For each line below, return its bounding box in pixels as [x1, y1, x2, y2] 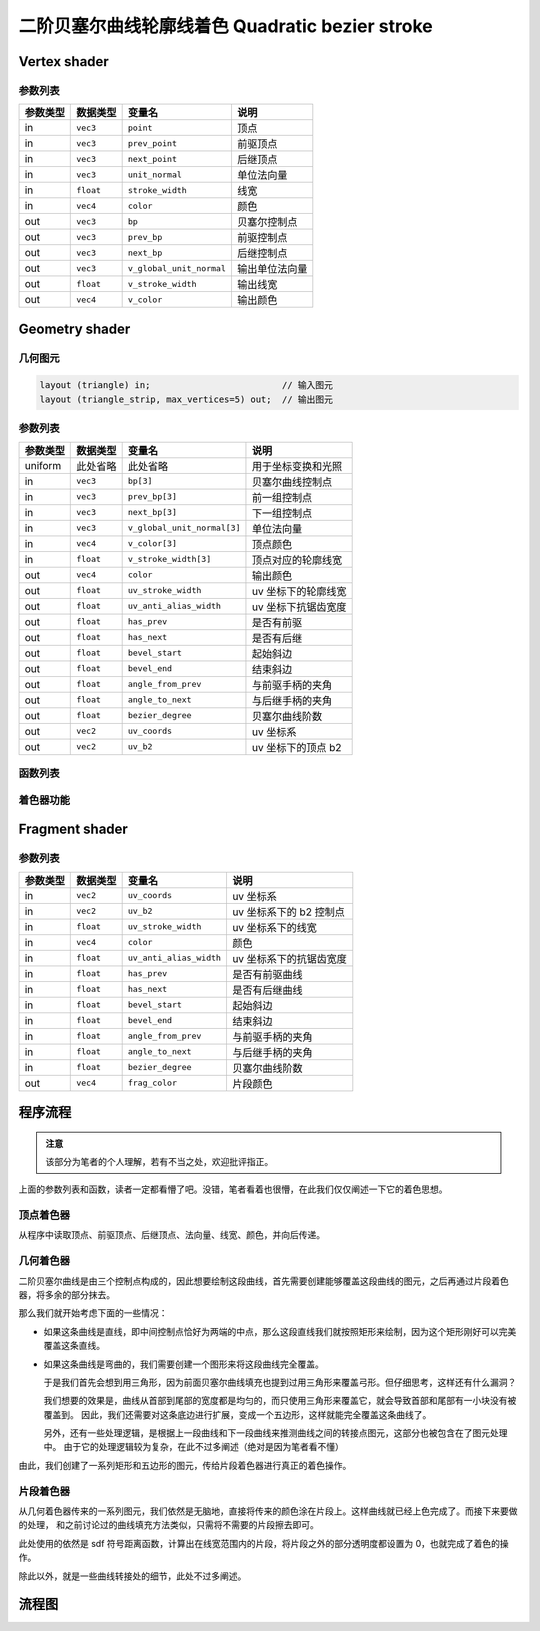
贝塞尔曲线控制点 [251, 475, 333, 489]
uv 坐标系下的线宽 [231, 920, 317, 934]
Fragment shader [18, 821, 129, 838]
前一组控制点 [251, 490, 313, 504]
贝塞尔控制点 [236, 215, 298, 229]
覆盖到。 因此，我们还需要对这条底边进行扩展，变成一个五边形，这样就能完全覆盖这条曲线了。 [43, 1408, 432, 1420]
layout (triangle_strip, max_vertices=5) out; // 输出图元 [39, 393, 334, 405]
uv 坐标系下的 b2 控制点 [231, 905, 345, 919]
